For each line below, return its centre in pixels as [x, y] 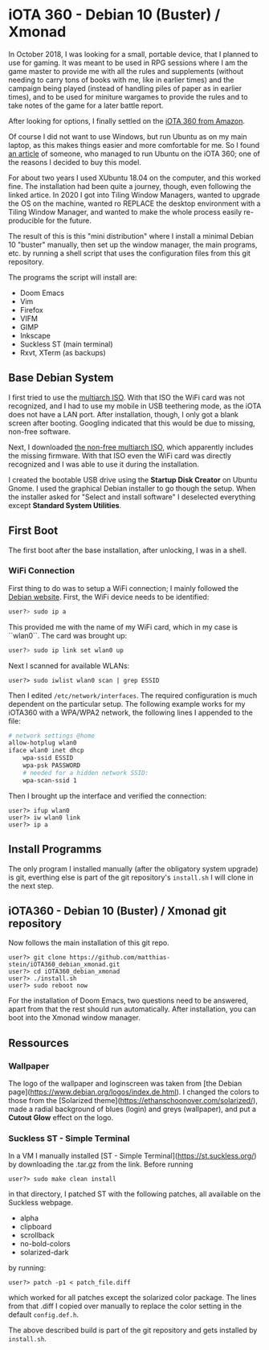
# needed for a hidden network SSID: [86, 773]
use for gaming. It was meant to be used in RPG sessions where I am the [128, 63]
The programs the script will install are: [73, 277]
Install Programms [55, 849]
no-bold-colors [45, 1244]
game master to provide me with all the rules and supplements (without [126, 71]
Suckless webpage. [41, 1203]
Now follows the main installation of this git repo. [89, 943]
